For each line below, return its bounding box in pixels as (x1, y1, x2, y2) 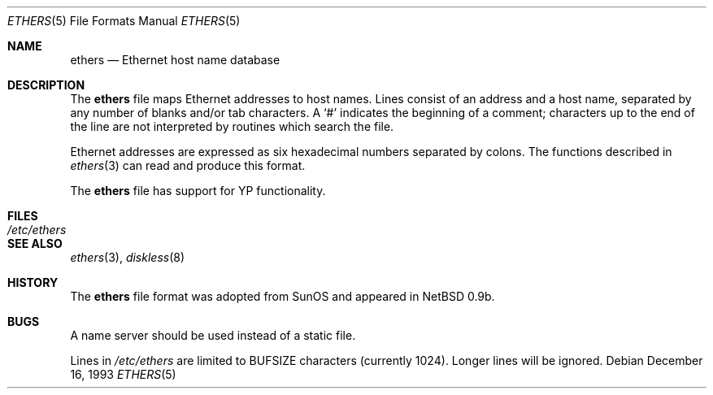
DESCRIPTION (7, 78, 85, 92)
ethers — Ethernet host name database (70, 53, 280, 67)
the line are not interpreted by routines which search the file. (70, 119, 394, 133)
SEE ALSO (7, 237, 63, 250)
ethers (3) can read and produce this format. (70, 158, 306, 172)
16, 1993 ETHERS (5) (70, 367, 176, 381)
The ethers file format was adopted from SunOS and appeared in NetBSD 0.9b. (70, 289, 495, 303)
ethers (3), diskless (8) (70, 250, 185, 264)
